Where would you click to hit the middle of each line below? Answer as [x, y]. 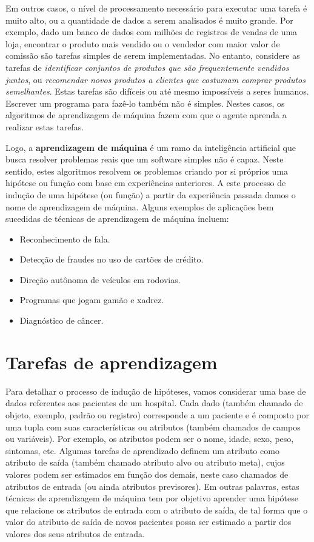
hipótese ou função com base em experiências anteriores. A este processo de [146, 183]
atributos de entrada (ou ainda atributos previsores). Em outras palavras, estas [152, 486]
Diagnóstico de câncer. [62, 320]
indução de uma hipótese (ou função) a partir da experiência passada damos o [151, 194]
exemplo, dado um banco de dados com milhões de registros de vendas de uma [152, 32]
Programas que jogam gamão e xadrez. [92, 300]
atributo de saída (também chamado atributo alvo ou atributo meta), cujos [145, 462]
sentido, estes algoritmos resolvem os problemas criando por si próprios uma [147, 171]
